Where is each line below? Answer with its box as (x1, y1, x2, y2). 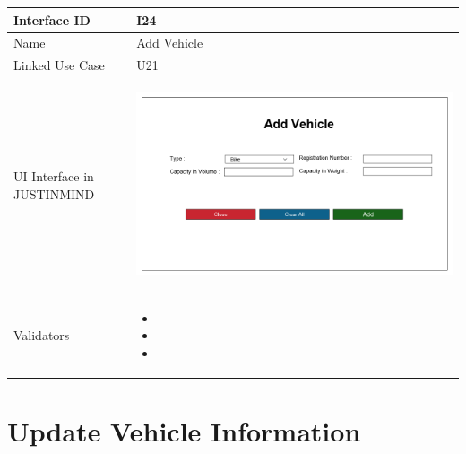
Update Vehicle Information (7, 413, 361, 450)
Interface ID (13, 10, 91, 29)
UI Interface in (13, 167, 94, 186)
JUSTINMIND (13, 184, 95, 203)
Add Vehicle (136, 33, 203, 52)
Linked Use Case (13, 56, 105, 74)
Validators (13, 326, 70, 345)
